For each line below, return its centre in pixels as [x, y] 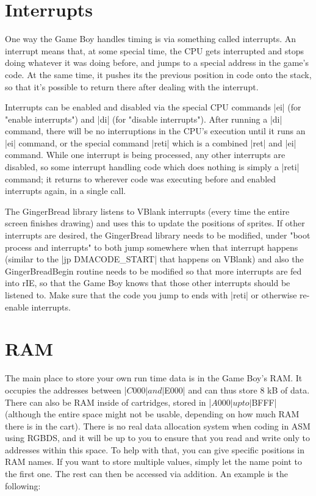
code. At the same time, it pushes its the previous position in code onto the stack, [158, 74]
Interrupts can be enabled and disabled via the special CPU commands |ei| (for [153, 107]
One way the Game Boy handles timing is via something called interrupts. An [151, 39]
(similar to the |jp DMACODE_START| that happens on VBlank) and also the [154, 259]
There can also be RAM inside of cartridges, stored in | [108, 402]
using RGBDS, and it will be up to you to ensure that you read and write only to [157, 438]
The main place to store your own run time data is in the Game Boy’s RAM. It [154, 378]
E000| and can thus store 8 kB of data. [237, 390]
